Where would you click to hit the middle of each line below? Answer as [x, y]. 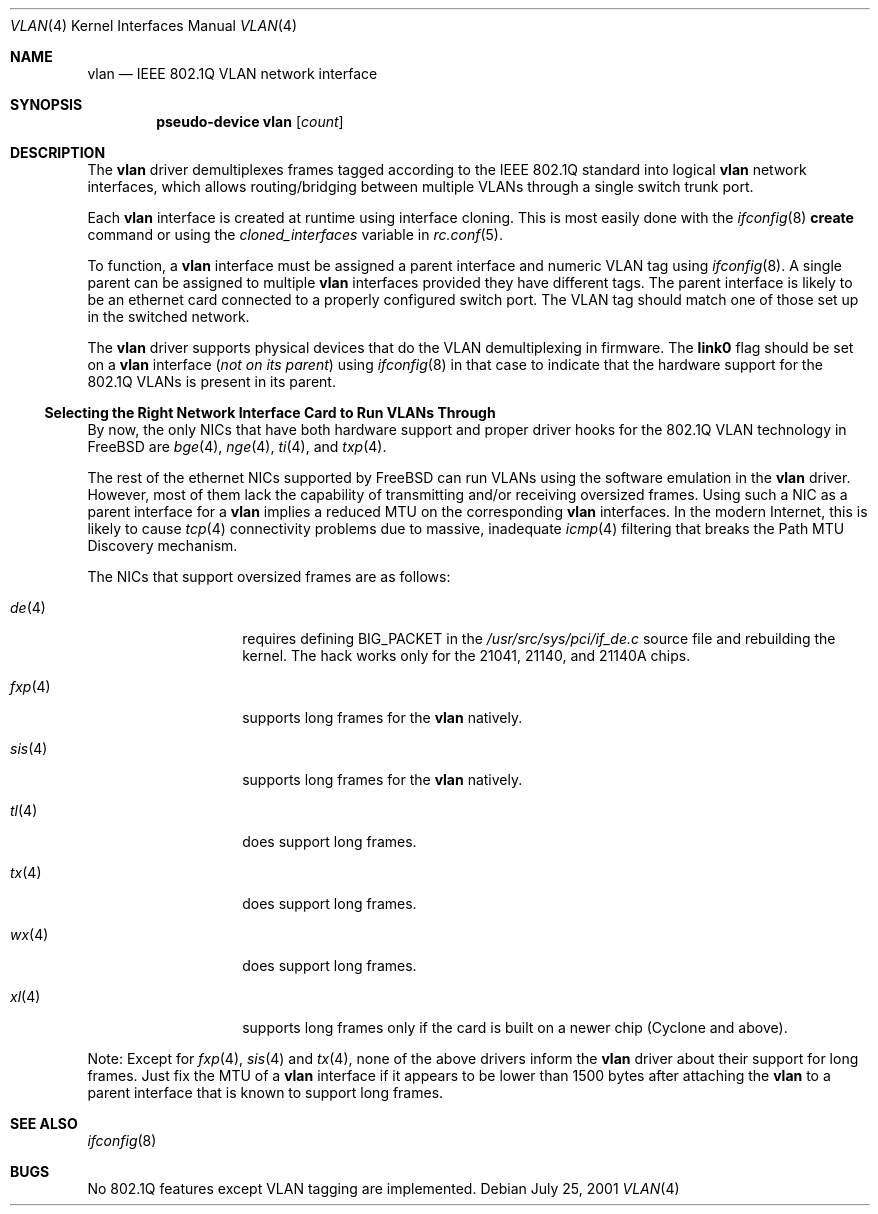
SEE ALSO [44, 1123]
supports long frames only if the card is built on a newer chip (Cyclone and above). [515, 1027]
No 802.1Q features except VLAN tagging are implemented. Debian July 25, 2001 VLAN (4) [383, 1188]
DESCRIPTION [58, 152]
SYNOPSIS [46, 104]
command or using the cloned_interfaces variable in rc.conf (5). [295, 234]
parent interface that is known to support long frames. [265, 1092]
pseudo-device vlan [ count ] [250, 121]
